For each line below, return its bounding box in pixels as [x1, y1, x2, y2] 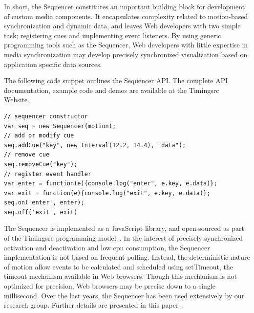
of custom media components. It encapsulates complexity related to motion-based [4, 11, 248, 21]
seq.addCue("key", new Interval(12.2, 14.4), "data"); [4, 141, 186, 149]
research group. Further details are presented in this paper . [4, 300, 184, 310]
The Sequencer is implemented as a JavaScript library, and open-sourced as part [4, 223, 244, 233]
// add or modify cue [4, 132, 74, 139]
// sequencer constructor [4, 112, 88, 120]
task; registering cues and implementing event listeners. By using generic [4, 30, 221, 40]
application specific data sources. [4, 59, 102, 69]
